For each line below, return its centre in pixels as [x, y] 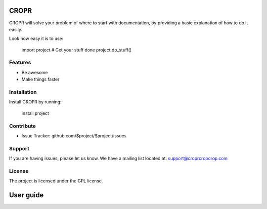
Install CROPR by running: [35, 102]
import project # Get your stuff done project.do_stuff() [77, 50]
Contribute [22, 126]
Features [20, 63]
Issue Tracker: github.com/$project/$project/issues [74, 135]
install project [35, 113]
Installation [23, 92]
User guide [26, 195]
